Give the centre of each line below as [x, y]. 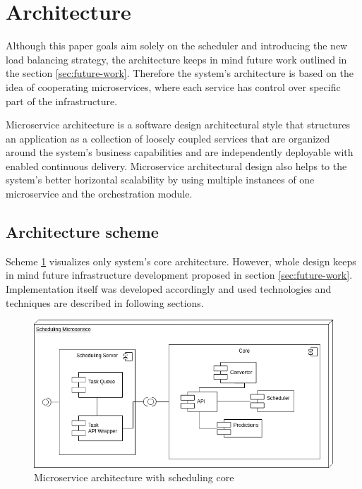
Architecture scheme [82, 232]
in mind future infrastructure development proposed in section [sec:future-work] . [179, 275]
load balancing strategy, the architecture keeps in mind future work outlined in [176, 59]
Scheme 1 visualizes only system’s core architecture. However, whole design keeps [181, 261]
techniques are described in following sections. [105, 302]
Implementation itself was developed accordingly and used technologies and [169, 289]
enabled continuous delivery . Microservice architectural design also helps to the [176, 165]
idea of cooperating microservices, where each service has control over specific [173, 86]
